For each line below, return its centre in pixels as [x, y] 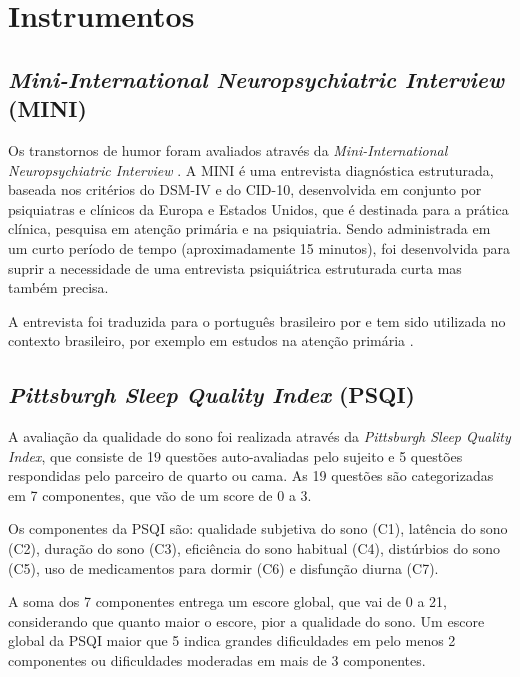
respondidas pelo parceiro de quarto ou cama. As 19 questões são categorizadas [251, 475]
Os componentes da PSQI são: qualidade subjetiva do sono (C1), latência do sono [258, 528]
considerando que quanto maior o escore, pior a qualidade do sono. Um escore [246, 620]
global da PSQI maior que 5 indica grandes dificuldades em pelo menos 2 [232, 640]
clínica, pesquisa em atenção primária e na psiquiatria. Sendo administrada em [249, 228]
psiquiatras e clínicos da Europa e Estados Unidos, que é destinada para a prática [258, 208]
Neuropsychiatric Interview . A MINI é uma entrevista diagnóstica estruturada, [251, 169]
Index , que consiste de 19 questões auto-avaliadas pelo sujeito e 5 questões [235, 455]
